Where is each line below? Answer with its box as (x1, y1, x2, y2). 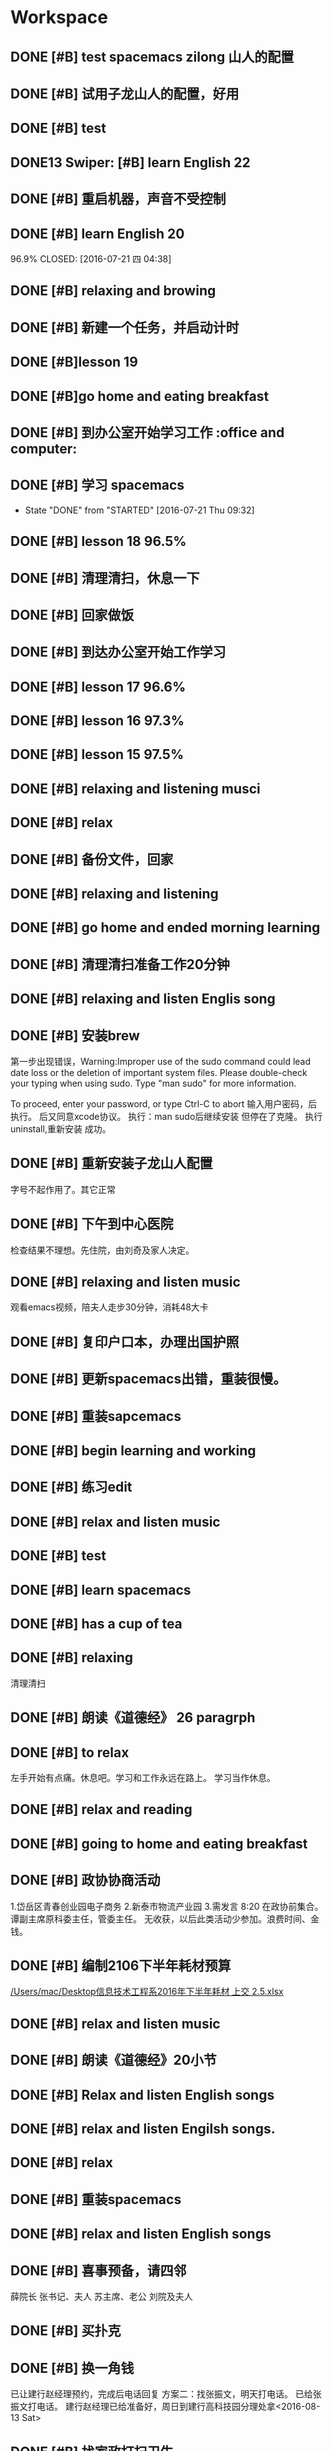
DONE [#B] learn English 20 (10, 225, 185, 242)
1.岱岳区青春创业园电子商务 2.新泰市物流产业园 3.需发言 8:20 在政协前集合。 (10, 1900, 324, 1912)
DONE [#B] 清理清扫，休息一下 (10, 569, 200, 586)
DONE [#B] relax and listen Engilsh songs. (10, 2120, 276, 2137)
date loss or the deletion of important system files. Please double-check (10, 1067, 308, 1078)
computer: (10, 440, 78, 457)
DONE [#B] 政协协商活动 (10, 1872, 161, 1889)
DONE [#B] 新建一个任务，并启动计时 (10, 319, 240, 336)
